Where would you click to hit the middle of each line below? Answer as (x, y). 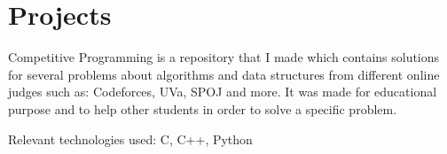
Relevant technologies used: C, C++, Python (130, 139)
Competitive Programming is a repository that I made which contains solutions (224, 57)
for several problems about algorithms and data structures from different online (224, 74)
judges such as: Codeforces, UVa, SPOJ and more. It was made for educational (223, 92)
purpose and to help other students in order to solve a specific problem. (203, 108)
